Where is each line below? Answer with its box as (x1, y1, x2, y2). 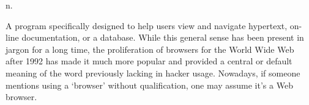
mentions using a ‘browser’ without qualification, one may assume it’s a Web (6, 78, 293, 91)
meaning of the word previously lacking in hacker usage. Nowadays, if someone (6, 66, 300, 79)
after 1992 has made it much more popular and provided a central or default (6, 55, 292, 67)
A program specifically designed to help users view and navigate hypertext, (6, 19, 288, 32)
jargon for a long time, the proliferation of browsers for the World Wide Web (6, 42, 294, 55)
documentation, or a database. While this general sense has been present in (21, 31, 304, 44)
